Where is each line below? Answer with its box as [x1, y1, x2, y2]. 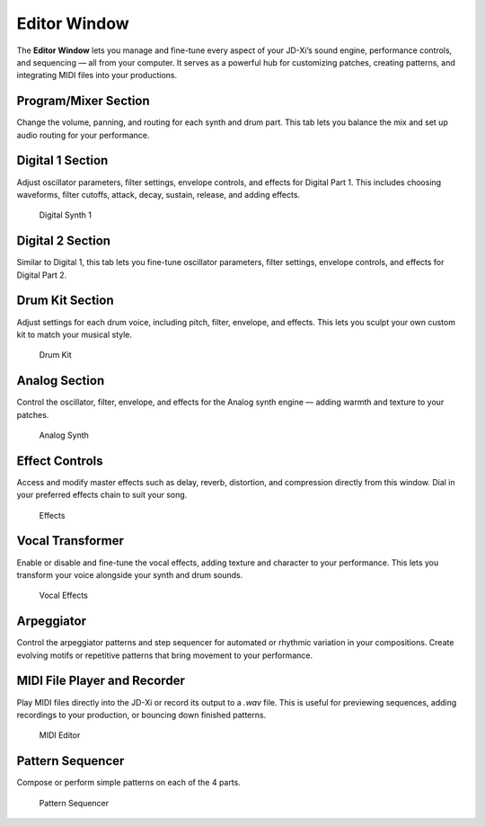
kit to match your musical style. [16, 329, 133, 340]
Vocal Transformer [16, 533, 125, 548]
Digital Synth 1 [39, 209, 92, 220]
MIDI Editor [39, 730, 81, 741]
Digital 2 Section [16, 234, 111, 249]
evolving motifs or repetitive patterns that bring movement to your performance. [16, 650, 313, 661]
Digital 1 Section [16, 153, 109, 168]
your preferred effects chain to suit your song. [16, 490, 188, 501]
